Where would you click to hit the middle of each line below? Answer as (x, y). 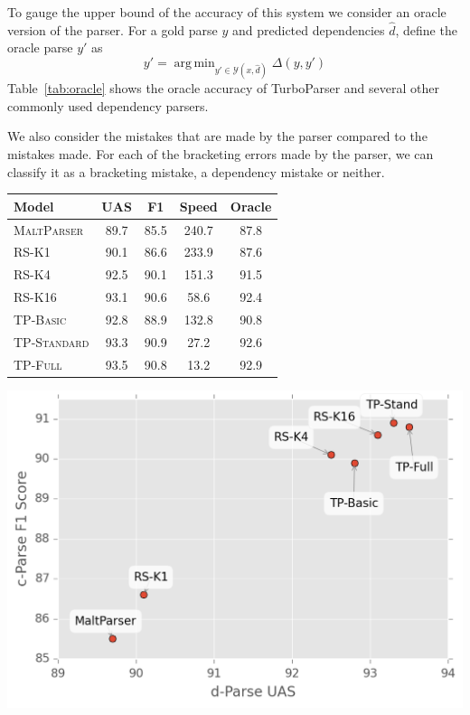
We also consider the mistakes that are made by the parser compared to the (217, 136)
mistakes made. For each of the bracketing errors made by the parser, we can (221, 153)
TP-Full (38, 364)
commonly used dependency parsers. (108, 105)
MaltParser (49, 229)
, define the (426, 29)
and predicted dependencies (308, 29)
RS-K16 (35, 297)
